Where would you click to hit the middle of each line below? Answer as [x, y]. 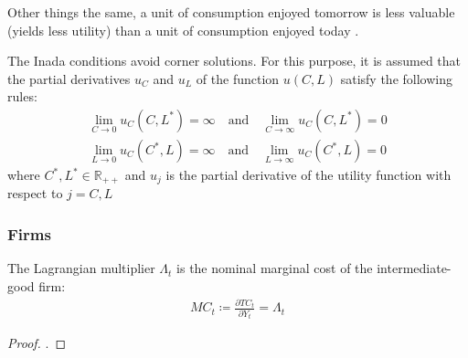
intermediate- [414, 268]
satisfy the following [396, 78]
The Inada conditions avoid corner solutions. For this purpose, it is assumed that [234, 61]
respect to [35, 193]
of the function [238, 78]
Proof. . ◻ [37, 343]
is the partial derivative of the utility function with [308, 175]
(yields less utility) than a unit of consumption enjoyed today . [183, 30]
